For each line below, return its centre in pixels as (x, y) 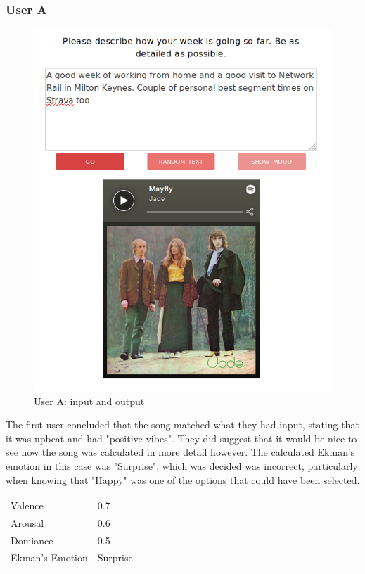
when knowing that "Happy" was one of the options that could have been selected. (183, 479)
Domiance (32, 540)
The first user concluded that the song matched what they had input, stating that (182, 425)
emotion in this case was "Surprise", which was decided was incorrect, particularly (182, 465)
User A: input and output (89, 401)
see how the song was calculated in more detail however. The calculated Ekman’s (180, 452)
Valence (27, 505)
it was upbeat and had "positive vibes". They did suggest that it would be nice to (181, 438)
